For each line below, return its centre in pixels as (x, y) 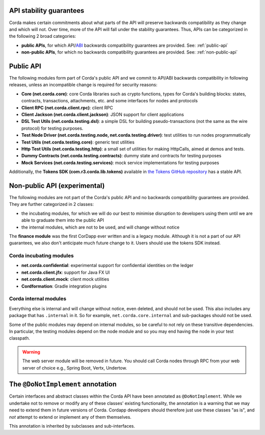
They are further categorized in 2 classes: (52, 204)
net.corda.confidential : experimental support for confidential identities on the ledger (107, 265)
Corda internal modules (38, 299)
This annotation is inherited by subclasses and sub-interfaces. (72, 426)
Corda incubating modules (41, 256)
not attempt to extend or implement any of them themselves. (70, 417)
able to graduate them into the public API (63, 220)
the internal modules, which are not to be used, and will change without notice (100, 227)
